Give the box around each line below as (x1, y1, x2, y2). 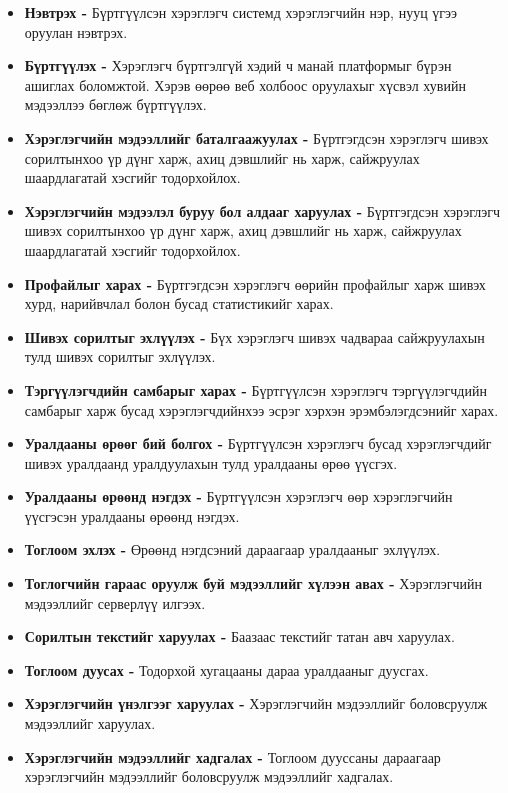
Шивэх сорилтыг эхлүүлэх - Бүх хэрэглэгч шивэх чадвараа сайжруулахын (24, 326, 485, 347)
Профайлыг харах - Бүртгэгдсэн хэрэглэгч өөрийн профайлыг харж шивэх (24, 273, 486, 294)
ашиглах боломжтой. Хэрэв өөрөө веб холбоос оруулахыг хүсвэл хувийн (24, 74, 466, 95)
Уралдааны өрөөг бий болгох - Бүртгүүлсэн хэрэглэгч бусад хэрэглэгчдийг (24, 433, 492, 454)
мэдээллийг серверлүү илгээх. (24, 592, 206, 613)
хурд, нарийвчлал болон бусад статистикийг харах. (24, 293, 334, 314)
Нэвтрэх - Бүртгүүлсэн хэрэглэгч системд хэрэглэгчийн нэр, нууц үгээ (24, 2, 458, 22)
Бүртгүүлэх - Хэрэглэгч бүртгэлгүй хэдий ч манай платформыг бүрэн (24, 55, 452, 76)
